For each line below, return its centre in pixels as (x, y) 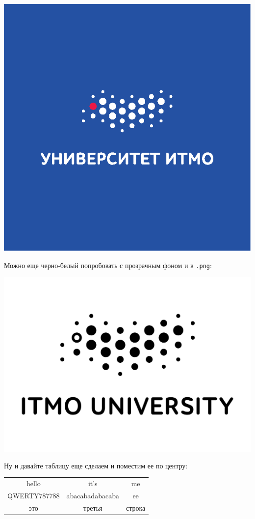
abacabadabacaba (93, 495)
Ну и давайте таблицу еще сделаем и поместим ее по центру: (96, 465)
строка (136, 507)
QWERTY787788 (34, 495)
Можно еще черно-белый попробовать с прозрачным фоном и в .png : (108, 265)
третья (93, 507)
